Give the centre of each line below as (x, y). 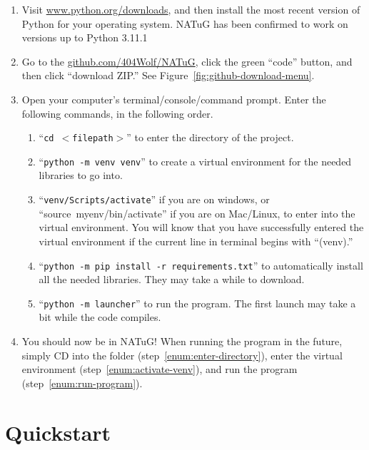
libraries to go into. (81, 175)
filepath (93, 139)
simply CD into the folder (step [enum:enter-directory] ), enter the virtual (182, 355)
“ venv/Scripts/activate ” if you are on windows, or (154, 199)
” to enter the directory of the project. (210, 137)
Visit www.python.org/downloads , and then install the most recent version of (191, 9)
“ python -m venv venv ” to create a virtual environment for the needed (195, 161)
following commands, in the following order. (117, 113)
